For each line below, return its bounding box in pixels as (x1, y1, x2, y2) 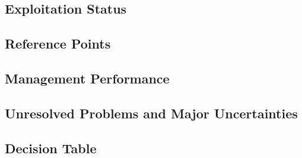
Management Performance (5, 69, 170, 87)
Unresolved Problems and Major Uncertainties (5, 104, 298, 122)
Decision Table (5, 138, 97, 157)
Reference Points (5, 34, 111, 53)
